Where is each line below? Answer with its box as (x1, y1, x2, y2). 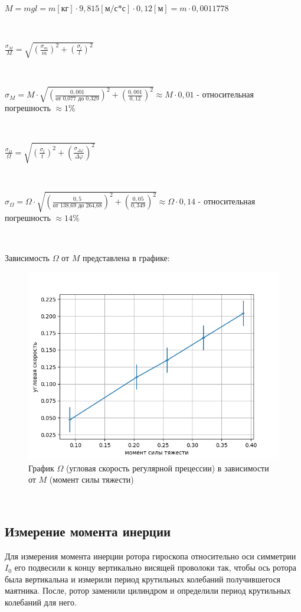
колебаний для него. (5, 596, 77, 608)
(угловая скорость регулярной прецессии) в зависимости (66, 461, 269, 474)
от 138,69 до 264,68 (53, 202, 102, 209)
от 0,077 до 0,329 (55, 96, 99, 102)
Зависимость (5, 251, 50, 263)
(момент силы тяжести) (49, 473, 134, 486)
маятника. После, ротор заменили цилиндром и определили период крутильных (5, 584, 291, 597)
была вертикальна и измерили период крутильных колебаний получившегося (5, 572, 281, 585)
